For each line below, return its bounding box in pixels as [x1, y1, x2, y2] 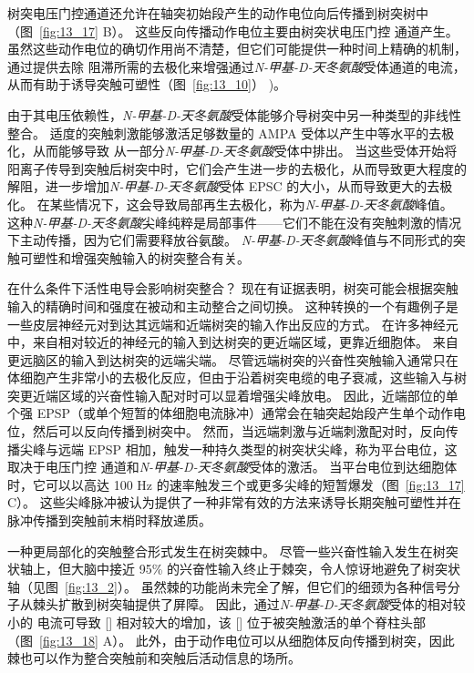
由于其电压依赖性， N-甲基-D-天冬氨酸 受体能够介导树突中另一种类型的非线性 [7, 105, 462, 124]
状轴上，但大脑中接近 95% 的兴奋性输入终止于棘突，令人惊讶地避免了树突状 [7, 559, 460, 578]
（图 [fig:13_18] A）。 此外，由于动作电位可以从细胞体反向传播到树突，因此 [7, 630, 455, 649]
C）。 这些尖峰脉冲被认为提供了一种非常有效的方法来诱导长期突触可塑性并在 [7, 493, 461, 512]
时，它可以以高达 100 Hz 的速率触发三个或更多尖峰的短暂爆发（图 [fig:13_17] [7, 474, 465, 494]
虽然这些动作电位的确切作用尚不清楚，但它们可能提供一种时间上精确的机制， [7, 39, 467, 58]
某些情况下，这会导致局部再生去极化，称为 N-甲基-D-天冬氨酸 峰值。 [49, 194, 453, 213]
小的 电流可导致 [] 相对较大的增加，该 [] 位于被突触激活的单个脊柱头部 [7, 613, 426, 631]
